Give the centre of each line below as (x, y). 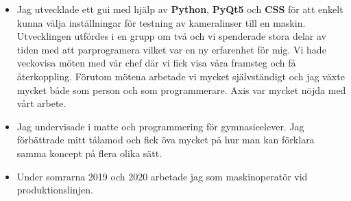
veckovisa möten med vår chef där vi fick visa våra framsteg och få (156, 63)
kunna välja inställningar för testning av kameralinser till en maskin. (161, 22)
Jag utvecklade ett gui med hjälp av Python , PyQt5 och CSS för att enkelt (180, 9)
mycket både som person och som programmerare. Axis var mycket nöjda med (181, 90)
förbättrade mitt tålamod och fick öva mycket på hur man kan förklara (166, 140)
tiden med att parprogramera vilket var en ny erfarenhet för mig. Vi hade (171, 49)
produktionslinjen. (55, 190)
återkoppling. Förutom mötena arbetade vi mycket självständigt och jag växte (181, 76)
